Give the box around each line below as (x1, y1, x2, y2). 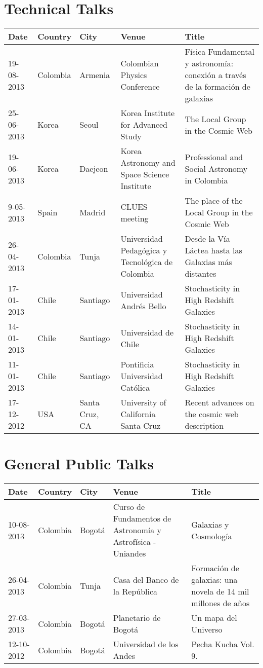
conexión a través (185, 69, 246, 81)
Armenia (79, 69, 110, 81)
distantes (185, 268, 216, 280)
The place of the (185, 195, 243, 207)
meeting (120, 212, 149, 224)
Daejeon (79, 162, 108, 174)
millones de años (191, 597, 250, 609)
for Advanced (120, 119, 167, 131)
